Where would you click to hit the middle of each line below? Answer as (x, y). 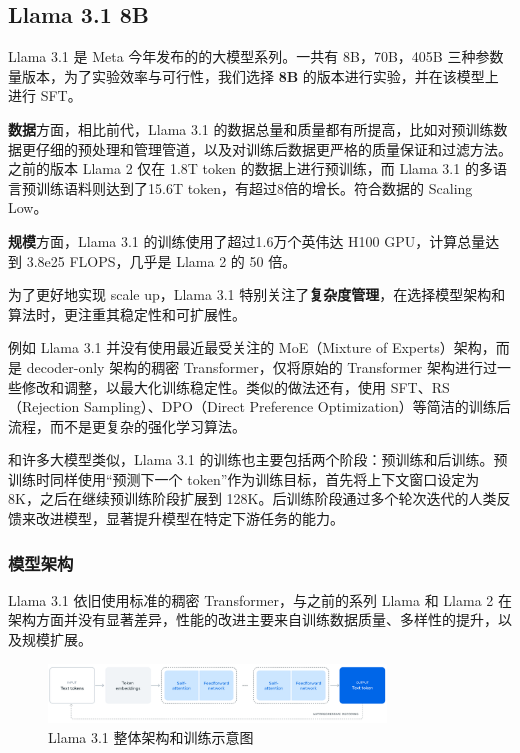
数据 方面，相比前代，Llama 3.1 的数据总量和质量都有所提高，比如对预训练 (251, 128)
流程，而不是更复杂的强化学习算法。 (127, 425)
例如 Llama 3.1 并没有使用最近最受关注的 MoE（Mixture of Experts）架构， (252, 347)
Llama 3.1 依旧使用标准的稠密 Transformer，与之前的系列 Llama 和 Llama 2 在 (260, 599)
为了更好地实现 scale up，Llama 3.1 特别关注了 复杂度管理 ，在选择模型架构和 (257, 294)
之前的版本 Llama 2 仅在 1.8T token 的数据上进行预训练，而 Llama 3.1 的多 (250, 168)
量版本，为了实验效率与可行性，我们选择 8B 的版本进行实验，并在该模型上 (253, 75)
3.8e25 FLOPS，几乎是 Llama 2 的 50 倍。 (161, 260)
